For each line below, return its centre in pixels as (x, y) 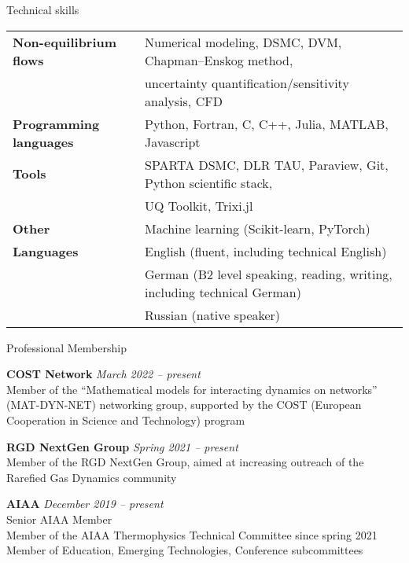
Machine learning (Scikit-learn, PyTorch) (258, 228)
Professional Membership (66, 347)
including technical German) (223, 292)
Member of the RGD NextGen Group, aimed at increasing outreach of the (185, 462)
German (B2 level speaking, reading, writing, (269, 274)
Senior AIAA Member (59, 519)
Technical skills (43, 9)
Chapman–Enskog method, (219, 60)
